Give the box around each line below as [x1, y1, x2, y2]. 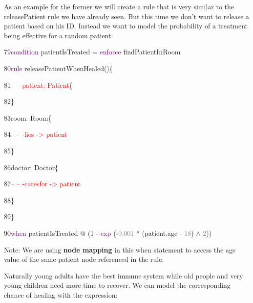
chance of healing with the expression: [4, 289, 118, 300]
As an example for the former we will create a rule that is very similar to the [4, 1, 234, 11]
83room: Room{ [4, 112, 52, 123]
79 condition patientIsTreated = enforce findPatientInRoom [4, 47, 181, 57]
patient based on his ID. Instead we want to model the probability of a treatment [4, 21, 248, 31]
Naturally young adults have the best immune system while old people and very [4, 270, 243, 280]
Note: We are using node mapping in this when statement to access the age [4, 244, 236, 254]
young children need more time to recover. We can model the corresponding [4, 280, 231, 290]
